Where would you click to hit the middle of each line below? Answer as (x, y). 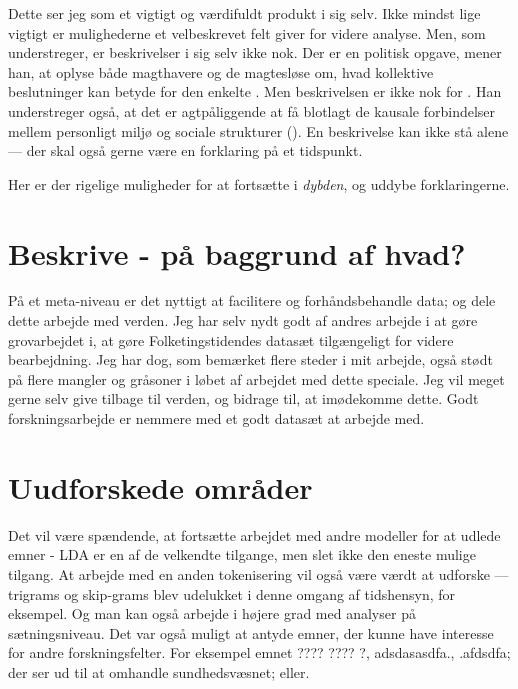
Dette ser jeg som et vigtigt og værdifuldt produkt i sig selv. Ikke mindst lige (244, 13)
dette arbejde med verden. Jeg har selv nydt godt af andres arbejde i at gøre (243, 320)
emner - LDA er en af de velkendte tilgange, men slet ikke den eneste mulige (242, 554)
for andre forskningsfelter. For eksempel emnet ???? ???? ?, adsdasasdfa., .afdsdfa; (259, 652)
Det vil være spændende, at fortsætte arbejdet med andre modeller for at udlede (254, 534)
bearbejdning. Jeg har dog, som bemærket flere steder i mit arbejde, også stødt (250, 359)
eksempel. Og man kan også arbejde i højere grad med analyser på (212, 613)
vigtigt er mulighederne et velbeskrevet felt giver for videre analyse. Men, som (247, 32)
